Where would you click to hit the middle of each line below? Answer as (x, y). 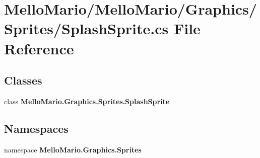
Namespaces (36, 128)
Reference (39, 48)
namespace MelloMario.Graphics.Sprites (73, 149)
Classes (23, 80)
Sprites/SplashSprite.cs (86, 28)
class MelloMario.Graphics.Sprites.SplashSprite (87, 101)
